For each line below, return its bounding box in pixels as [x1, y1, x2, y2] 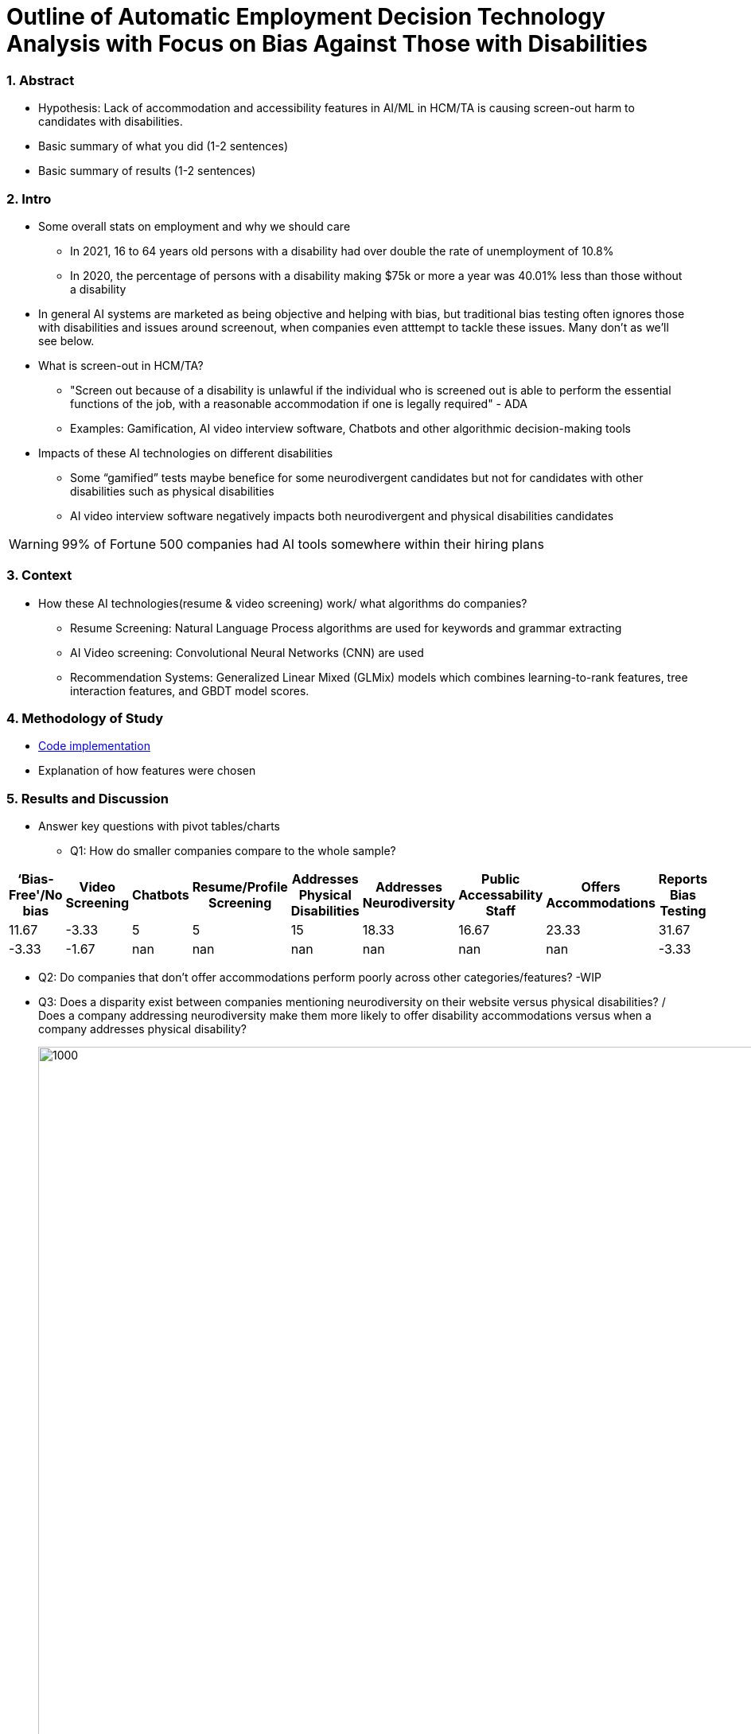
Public [481, 871, 520, 888]
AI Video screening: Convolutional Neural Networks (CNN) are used [70, 645, 424, 659]
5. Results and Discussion [6, 790, 169, 807]
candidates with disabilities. [38, 115, 183, 129]
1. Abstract [6, 72, 75, 88]
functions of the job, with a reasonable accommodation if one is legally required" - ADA [70, 396, 527, 410]
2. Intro [6, 190, 52, 207]
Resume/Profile [192, 879, 288, 896]
